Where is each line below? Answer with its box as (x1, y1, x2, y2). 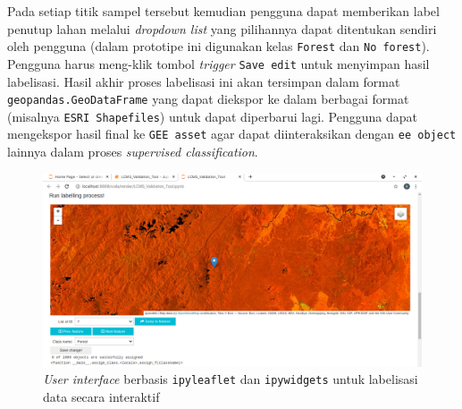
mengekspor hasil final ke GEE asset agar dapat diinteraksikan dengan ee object (7, 124, 457, 143)
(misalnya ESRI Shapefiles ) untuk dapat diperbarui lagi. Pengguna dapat (7, 107, 417, 125)
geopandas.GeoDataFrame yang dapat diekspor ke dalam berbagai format (7, 89, 409, 108)
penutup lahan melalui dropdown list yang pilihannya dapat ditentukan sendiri (7, 19, 437, 38)
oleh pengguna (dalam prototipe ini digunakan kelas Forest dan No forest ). (7, 37, 430, 55)
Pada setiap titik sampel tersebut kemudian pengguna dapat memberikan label (7, 2, 440, 20)
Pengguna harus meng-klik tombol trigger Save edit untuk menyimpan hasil (7, 54, 430, 72)
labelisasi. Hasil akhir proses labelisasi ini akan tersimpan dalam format (7, 72, 400, 90)
